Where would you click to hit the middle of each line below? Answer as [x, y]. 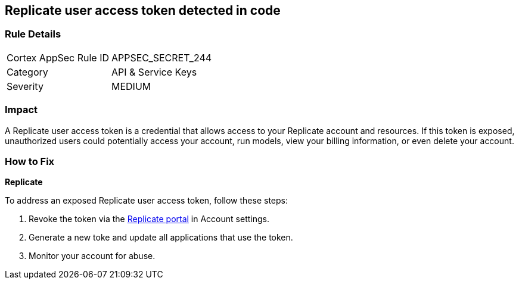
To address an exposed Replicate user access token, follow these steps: [147, 201]
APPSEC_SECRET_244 [162, 57]
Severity [25, 86]
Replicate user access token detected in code [143, 10]
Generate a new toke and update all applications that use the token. [161, 238]
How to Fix [30, 161]
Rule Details [33, 34]
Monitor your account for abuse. [92, 256]
